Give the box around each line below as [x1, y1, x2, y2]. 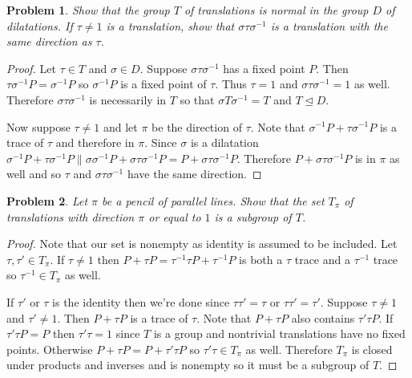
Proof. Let [6, 59, 56, 76]
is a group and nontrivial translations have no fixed [153, 325, 406, 342]
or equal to [148, 208, 201, 225]
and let [103, 118, 138, 135]
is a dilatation [190, 134, 259, 151]
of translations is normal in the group [184, 2, 369, 18]
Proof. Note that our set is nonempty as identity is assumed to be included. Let [6, 235, 398, 252]
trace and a [294, 250, 350, 267]
